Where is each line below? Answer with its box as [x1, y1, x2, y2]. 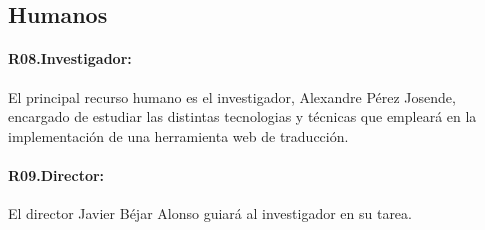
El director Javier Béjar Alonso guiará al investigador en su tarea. [8, 203, 412, 224]
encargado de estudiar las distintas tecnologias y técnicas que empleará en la [8, 106, 477, 127]
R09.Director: [8, 164, 105, 185]
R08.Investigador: [8, 48, 132, 69]
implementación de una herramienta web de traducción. [8, 125, 349, 146]
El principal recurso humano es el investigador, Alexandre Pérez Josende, [8, 86, 456, 107]
